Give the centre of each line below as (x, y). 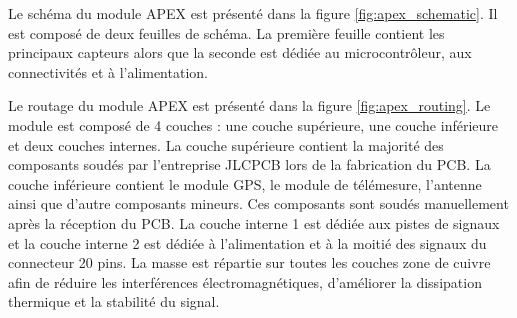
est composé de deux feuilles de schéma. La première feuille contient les (226, 32)
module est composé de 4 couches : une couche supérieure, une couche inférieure (253, 124)
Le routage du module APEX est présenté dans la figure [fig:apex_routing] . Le (249, 105)
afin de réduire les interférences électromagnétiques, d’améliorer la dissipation (245, 281)
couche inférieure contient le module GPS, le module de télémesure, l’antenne (245, 183)
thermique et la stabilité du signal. (114, 301)
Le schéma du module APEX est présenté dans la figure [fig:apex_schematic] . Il (253, 13)
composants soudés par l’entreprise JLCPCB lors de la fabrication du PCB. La (249, 164)
